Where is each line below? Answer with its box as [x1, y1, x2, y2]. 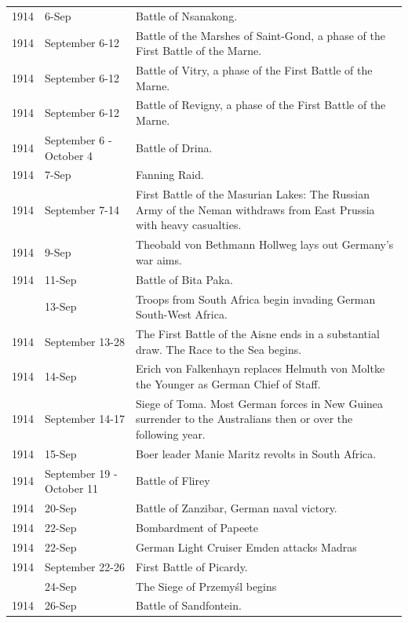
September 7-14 [45, 201, 119, 217]
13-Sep [45, 298, 77, 315]
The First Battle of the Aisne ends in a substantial [136, 325, 380, 341]
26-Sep [45, 597, 77, 614]
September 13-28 [45, 333, 125, 349]
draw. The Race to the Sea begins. [136, 341, 302, 357]
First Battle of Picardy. [136, 558, 248, 574]
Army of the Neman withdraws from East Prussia [136, 201, 375, 217]
